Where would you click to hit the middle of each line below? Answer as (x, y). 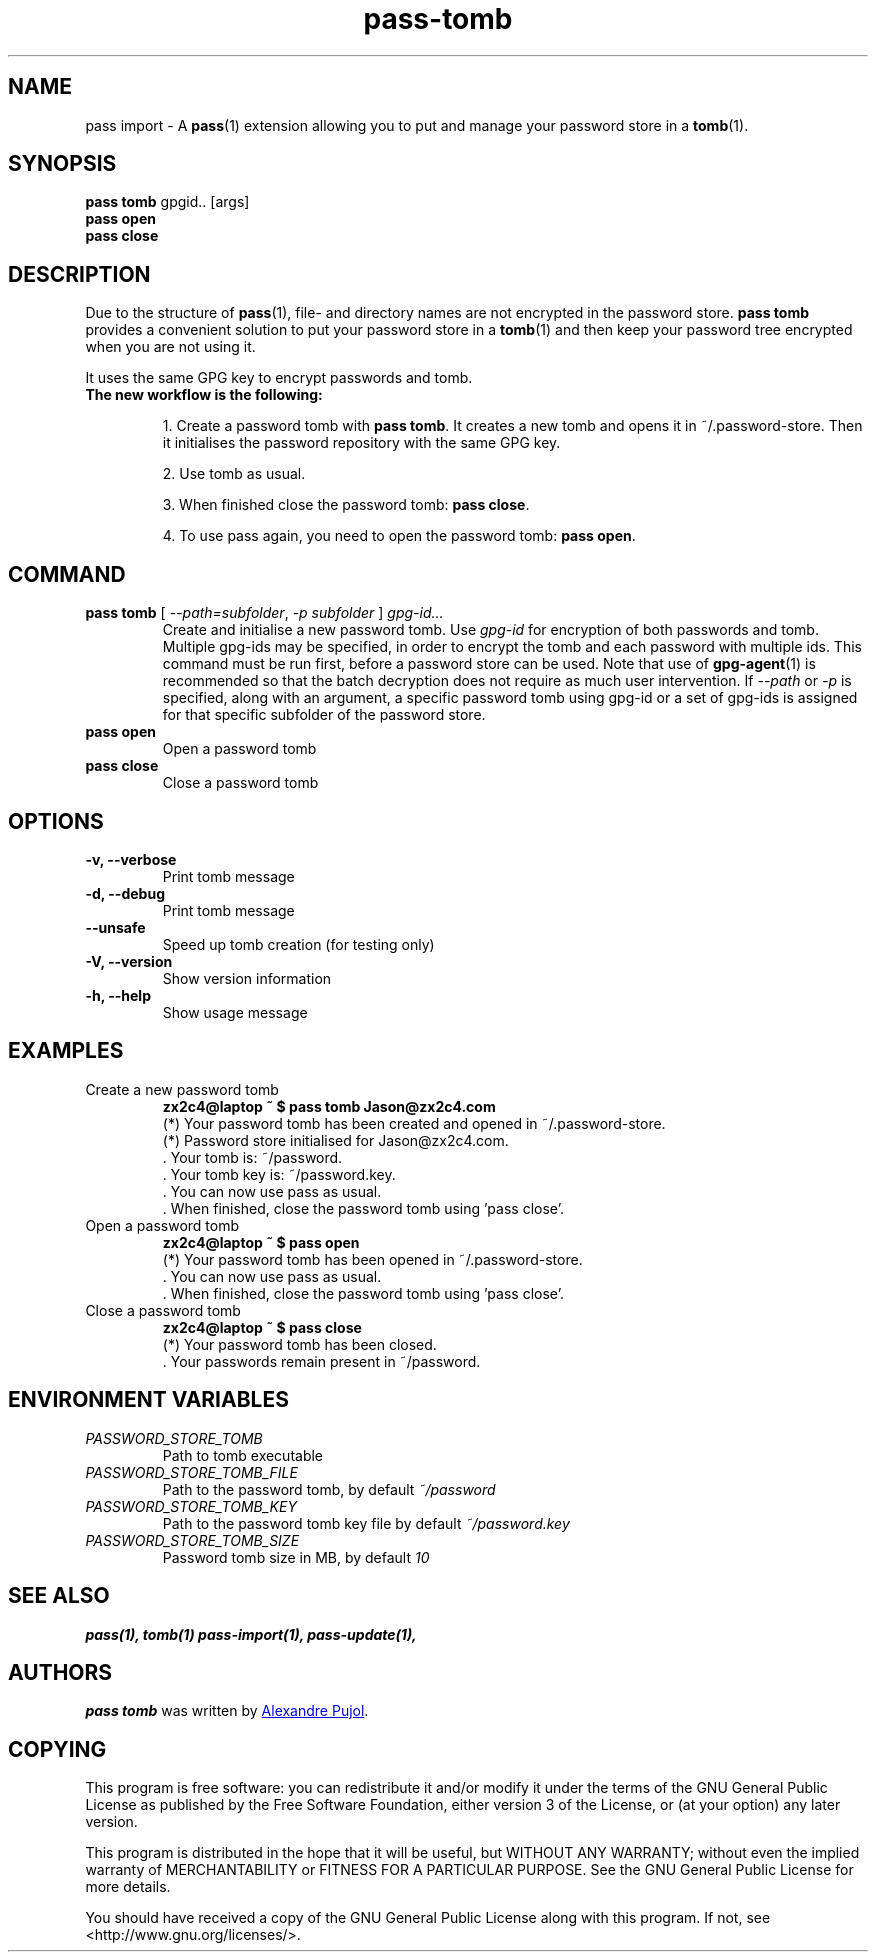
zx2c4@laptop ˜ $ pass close (262, 1327)
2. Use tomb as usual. (234, 474)
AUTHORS (60, 1672)
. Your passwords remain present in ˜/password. (321, 1361)
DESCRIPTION (79, 274)
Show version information (247, 978)
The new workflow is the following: (204, 395)
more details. (128, 1887)
